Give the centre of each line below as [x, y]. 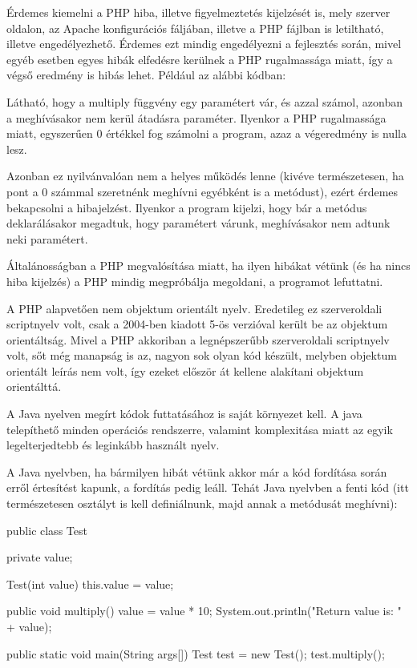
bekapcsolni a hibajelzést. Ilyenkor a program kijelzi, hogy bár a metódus [187, 207]
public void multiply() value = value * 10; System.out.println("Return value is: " [204, 611]
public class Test [47, 530]
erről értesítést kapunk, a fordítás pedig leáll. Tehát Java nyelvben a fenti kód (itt [208, 487]
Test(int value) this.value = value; [90, 583]
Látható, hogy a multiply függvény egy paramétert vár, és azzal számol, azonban [204, 101]
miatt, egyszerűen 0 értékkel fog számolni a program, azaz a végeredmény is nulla [206, 133]
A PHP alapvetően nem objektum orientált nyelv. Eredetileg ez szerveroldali [194, 308]
